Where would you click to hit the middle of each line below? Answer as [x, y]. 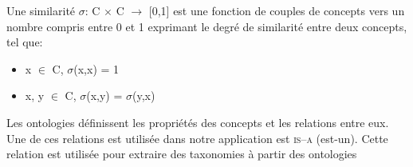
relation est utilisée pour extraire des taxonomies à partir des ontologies [182, 154]
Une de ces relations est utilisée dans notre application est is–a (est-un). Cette [197, 138]
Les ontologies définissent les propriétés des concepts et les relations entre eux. [198, 122]
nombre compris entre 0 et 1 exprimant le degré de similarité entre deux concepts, [207, 26]
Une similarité [41, 10]
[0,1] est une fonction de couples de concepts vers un [277, 10]
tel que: [25, 42]
